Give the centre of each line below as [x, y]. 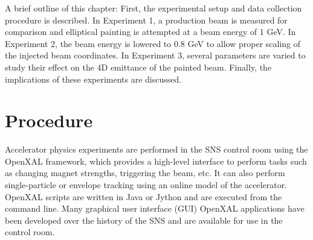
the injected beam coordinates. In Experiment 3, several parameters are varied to [155, 55]
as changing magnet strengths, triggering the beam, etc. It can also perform [145, 173]
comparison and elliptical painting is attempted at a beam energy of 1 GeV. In [150, 32]
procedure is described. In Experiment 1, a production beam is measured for [146, 20]
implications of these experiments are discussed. [93, 79]
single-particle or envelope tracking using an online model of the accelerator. [146, 185]
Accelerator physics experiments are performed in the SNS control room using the [156, 149]
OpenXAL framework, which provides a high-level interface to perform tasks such [156, 161]
